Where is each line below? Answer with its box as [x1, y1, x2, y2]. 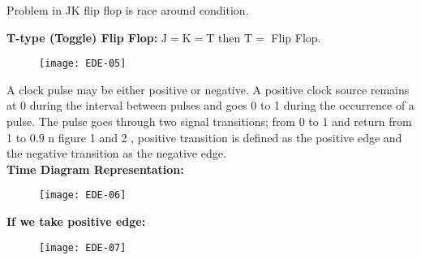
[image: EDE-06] [39, 189, 127, 201]
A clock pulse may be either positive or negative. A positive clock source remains [6, 80, 410, 97]
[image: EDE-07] [39, 241, 127, 253]
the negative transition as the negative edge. [6, 145, 226, 162]
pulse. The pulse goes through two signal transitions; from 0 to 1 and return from [6, 113, 412, 130]
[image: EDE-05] [39, 58, 127, 70]
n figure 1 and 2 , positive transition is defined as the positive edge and [48, 128, 402, 145]
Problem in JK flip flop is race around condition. [6, 2, 249, 18]
